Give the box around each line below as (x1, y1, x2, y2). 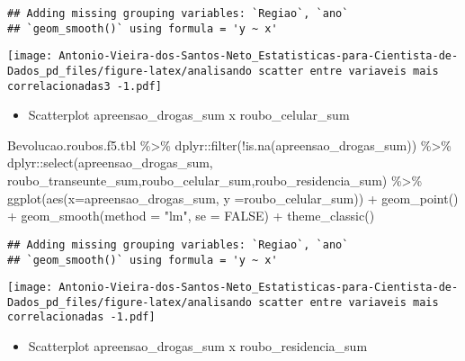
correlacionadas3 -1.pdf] (7, 79, 162, 93)
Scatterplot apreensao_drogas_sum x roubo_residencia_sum (28, 337, 368, 356)
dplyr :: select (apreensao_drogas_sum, (7, 153, 213, 172)
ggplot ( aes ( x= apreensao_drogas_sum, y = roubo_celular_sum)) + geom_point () (7, 188, 459, 207)
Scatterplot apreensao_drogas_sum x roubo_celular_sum (28, 105, 350, 124)
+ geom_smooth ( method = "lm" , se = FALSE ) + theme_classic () (7, 206, 375, 225)
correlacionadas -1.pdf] (7, 311, 156, 324)
